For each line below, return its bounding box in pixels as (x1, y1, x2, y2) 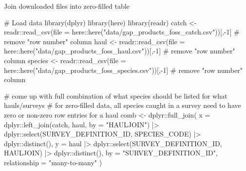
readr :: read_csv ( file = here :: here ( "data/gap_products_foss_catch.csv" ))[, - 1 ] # (4, 27, 240, 37)
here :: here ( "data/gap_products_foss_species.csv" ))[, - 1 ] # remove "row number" (4, 65, 243, 75)
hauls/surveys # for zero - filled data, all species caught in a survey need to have (4, 100, 241, 110)
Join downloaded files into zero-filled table (4, 1, 130, 11)
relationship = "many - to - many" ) (4, 157, 102, 167)
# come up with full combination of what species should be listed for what (4, 90, 227, 101)
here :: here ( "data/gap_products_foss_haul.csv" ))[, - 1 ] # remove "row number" (4, 46, 235, 56)
